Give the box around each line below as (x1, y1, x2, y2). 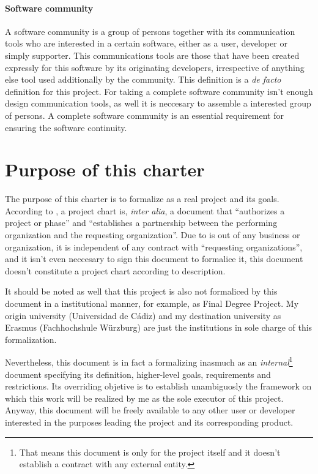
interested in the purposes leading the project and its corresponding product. (5, 416, 294, 429)
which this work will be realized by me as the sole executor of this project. (5, 391, 284, 404)
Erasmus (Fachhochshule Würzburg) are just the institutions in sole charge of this (5, 321, 312, 334)
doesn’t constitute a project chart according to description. (5, 264, 226, 277)
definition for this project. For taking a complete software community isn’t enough (5, 85, 313, 97)
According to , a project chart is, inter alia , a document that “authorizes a (5, 204, 285, 217)
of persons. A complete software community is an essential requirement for (5, 108, 284, 121)
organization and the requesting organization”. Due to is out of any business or (5, 228, 300, 241)
